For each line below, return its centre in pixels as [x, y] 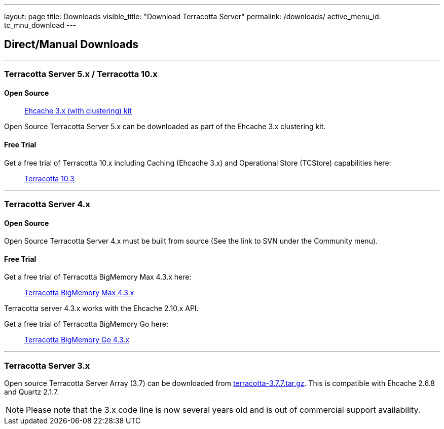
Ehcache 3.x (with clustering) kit [78, 111]
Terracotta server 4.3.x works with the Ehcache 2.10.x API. [101, 308]
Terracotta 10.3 [49, 178]
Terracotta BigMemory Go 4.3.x [77, 340]
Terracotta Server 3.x [47, 365]
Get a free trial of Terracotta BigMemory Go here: [86, 324]
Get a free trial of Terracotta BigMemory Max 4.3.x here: [98, 277]
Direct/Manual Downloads [71, 45]
